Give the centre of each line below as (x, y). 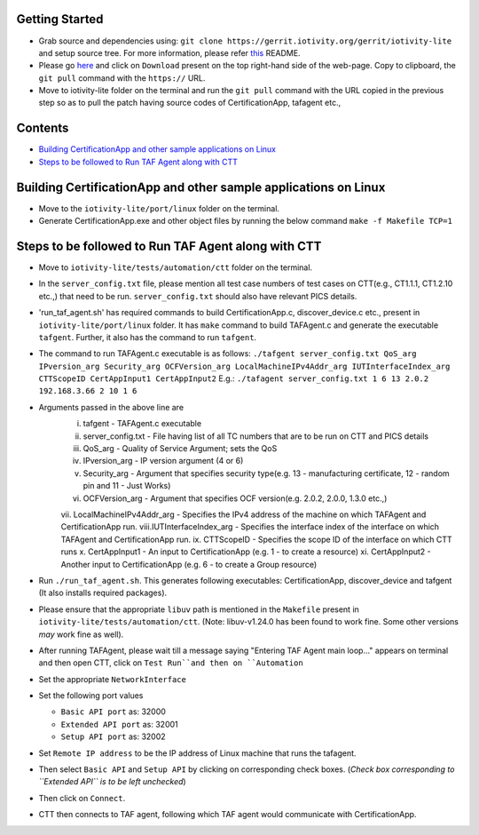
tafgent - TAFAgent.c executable (142, 424)
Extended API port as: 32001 (119, 724)
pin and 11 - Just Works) (127, 486)
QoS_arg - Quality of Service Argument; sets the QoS (180, 449)
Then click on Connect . (82, 798)
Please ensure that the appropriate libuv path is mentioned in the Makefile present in (199, 609)
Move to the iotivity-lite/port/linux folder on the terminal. (159, 208)
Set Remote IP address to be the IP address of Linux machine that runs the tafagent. (197, 753)
